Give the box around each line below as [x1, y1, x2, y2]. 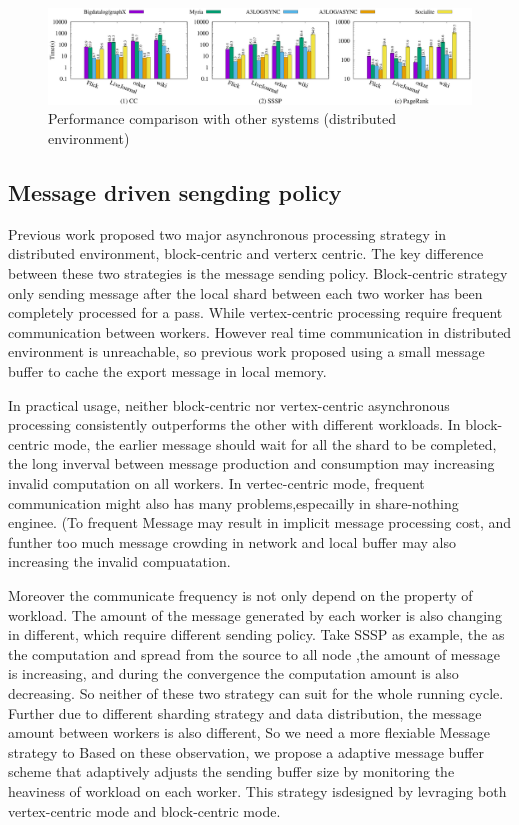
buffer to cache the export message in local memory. [8, 361, 327, 382]
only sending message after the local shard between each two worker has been [8, 282, 483, 303]
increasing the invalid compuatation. [8, 551, 231, 572]
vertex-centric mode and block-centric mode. [8, 800, 281, 821]
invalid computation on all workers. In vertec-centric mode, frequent [8, 473, 425, 493]
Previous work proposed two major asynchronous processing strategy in [8, 223, 447, 244]
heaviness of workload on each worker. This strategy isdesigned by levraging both [8, 780, 507, 801]
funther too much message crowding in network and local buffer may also [8, 531, 456, 552]
